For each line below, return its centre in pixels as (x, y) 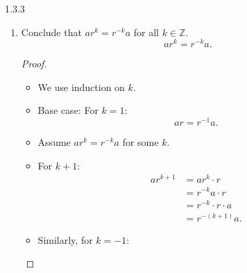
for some (140, 142)
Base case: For (68, 110)
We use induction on (81, 86)
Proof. (34, 64)
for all (146, 32)
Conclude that (51, 32)
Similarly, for (65, 239)
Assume (54, 142)
